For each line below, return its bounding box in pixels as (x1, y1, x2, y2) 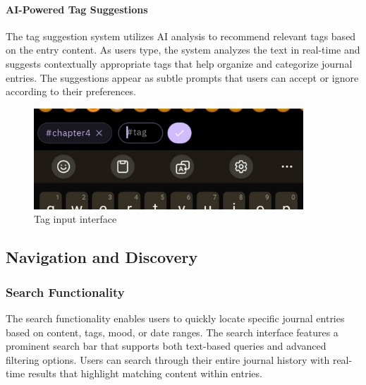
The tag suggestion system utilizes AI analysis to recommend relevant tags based (6, 28, 356, 43)
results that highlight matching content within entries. (28, 366, 262, 381)
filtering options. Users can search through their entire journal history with (6, 352, 330, 367)
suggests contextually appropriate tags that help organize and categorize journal (6, 56, 353, 71)
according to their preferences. (6, 84, 136, 99)
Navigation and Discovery (6, 246, 198, 268)
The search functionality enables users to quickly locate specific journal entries (6, 311, 345, 326)
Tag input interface (34, 212, 117, 226)
